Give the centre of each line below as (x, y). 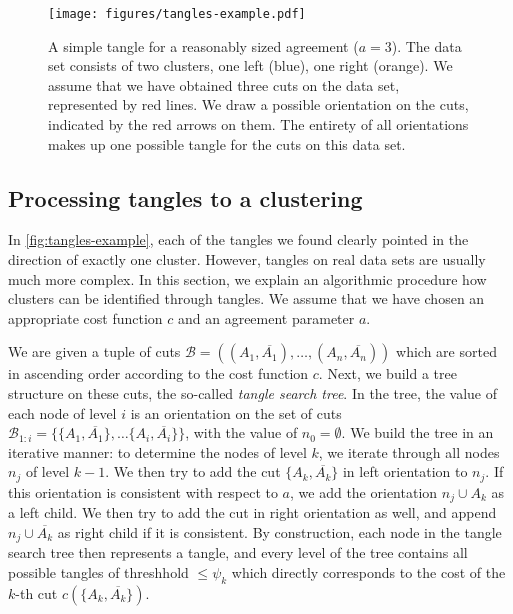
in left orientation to (405, 471)
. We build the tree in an (417, 432)
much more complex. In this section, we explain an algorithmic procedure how (247, 278)
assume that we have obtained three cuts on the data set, (224, 84)
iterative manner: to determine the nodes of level (157, 451)
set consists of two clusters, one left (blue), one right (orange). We (250, 65)
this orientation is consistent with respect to (143, 491)
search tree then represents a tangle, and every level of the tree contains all (238, 552)
